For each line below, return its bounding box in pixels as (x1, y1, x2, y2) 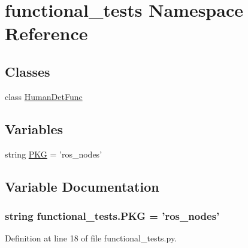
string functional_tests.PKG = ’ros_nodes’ (5, 208, 220, 223)
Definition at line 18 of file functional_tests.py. (5, 232, 177, 244)
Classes (5, 62, 50, 80)
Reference (5, 21, 88, 46)
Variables (5, 119, 63, 138)
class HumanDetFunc (5, 90, 83, 102)
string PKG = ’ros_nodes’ (5, 147, 102, 160)
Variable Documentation (5, 177, 159, 195)
